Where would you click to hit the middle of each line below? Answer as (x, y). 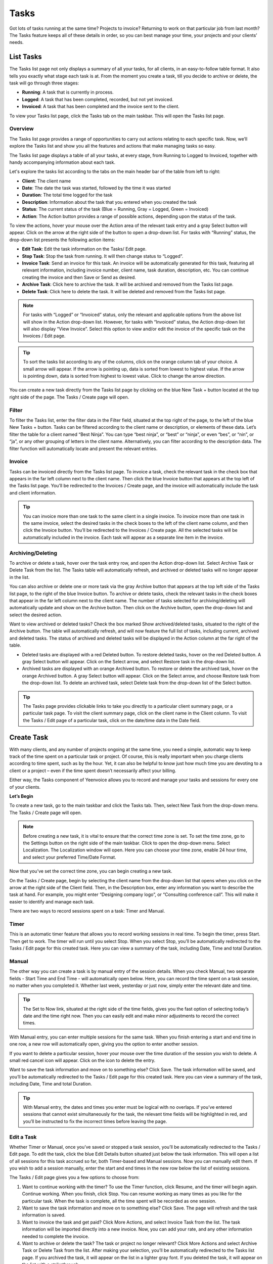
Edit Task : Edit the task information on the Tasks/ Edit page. (84, 249)
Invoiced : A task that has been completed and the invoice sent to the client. (101, 107)
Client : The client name (46, 181)
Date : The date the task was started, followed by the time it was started (97, 188)
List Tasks (26, 57)
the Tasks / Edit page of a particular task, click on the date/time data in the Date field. (112, 720)
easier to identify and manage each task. (52, 901)
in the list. (19, 577)
